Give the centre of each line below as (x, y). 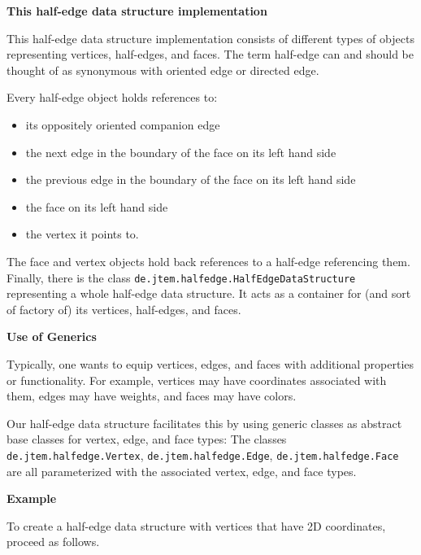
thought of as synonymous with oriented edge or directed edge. (163, 70)
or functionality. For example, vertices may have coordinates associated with (197, 380)
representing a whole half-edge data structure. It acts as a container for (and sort (209, 293)
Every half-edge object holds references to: (112, 97)
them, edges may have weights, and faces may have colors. (152, 396)
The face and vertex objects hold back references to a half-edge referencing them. (208, 261)
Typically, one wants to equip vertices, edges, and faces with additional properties (210, 363)
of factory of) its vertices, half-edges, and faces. (124, 309)
